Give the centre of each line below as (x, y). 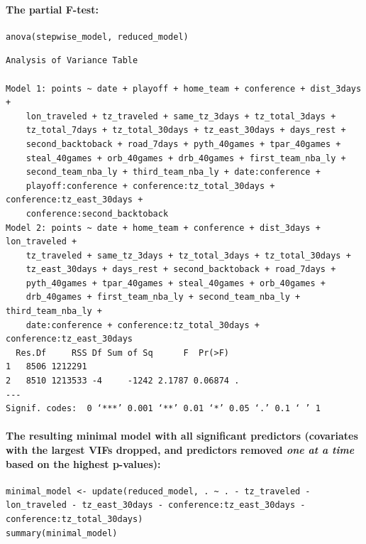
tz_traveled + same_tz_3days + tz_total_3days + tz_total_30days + (188, 255)
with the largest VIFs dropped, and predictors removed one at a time (180, 450)
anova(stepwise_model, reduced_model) (97, 37)
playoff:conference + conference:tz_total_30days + (150, 186)
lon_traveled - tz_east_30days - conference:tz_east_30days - (156, 505)
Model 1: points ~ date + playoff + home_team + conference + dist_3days (184, 88)
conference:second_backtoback (97, 213)
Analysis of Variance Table (72, 61)
